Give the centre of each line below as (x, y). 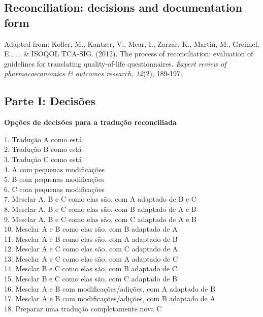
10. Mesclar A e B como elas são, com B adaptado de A (91, 229)
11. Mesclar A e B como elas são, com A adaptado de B (91, 239)
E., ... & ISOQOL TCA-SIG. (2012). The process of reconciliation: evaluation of (129, 54)
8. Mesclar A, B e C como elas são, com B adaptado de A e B (100, 209)
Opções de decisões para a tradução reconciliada (90, 122)
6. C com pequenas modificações (54, 189)
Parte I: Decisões (50, 101)
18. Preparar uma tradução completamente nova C (83, 308)
